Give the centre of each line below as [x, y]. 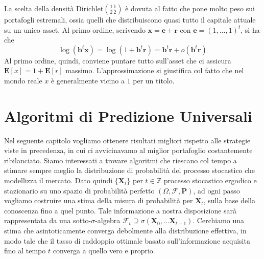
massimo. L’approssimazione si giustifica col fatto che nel [155, 70]
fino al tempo [25, 251]
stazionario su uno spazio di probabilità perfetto [79, 190]
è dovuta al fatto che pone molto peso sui [190, 8]
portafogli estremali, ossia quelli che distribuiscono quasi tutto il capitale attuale [130, 19]
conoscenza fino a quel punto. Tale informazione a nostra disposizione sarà [121, 210]
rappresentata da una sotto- [48, 220]
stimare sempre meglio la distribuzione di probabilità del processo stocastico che [130, 170]
